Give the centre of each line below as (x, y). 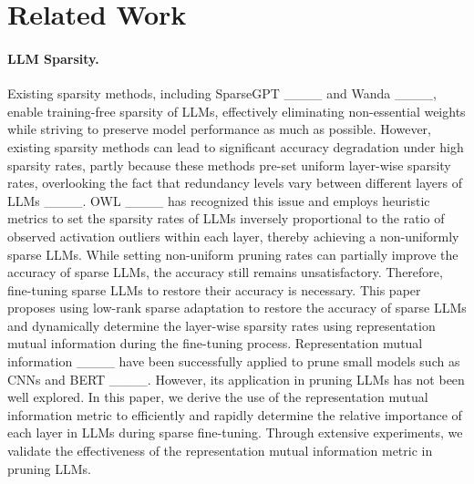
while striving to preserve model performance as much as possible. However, (219, 129)
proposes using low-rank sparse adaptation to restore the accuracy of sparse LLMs (237, 308)
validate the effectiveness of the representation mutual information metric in (220, 451)
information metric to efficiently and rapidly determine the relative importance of (235, 414)
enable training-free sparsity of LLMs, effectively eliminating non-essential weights (237, 111)
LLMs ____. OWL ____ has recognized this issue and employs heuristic (219, 200)
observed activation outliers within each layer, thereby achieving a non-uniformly (233, 236)
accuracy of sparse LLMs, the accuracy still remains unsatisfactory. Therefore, (225, 272)
